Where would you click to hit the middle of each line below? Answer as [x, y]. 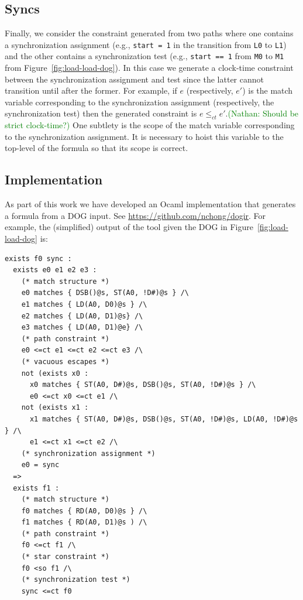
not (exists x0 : [55, 373]
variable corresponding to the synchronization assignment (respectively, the [140, 102]
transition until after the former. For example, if [91, 90]
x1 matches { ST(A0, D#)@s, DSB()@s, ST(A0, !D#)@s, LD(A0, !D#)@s [164, 419]
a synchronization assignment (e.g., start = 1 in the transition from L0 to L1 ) [146, 44]
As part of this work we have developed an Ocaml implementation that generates [150, 204]
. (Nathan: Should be [262, 113]
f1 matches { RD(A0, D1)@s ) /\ [84, 522]
